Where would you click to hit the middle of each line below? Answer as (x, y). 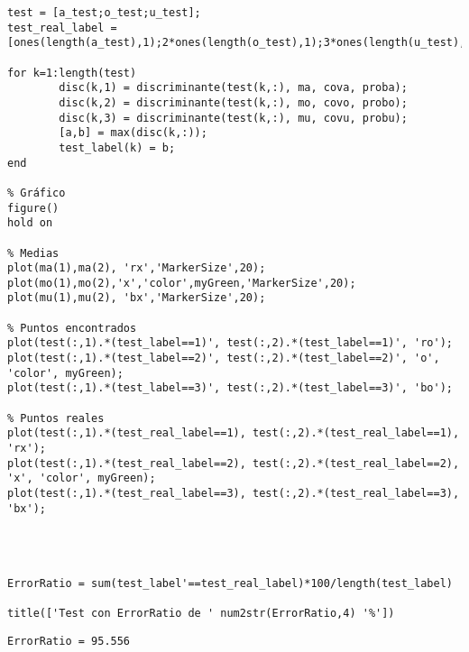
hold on (30, 223)
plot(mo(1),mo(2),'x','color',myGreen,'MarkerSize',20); (182, 283)
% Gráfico (37, 193)
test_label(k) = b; (117, 147)
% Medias (33, 253)
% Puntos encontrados (72, 328)
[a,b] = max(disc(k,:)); (133, 133)
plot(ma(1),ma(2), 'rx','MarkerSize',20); (137, 268)
